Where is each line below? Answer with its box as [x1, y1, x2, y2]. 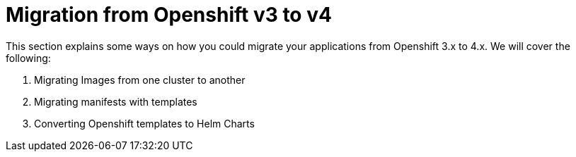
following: [6, 51, 51, 64]
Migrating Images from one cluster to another [34, 73, 246, 86]
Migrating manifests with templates [34, 95, 197, 108]
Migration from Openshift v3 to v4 [6, 3, 332, 27]
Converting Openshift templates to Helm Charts [34, 117, 255, 130]
